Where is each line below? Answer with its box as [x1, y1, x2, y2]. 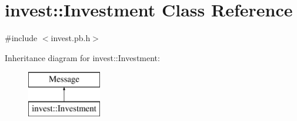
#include [5, 32, 38, 44]
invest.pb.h [51, 32, 91, 44]
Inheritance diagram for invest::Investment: [5, 51, 160, 63]
